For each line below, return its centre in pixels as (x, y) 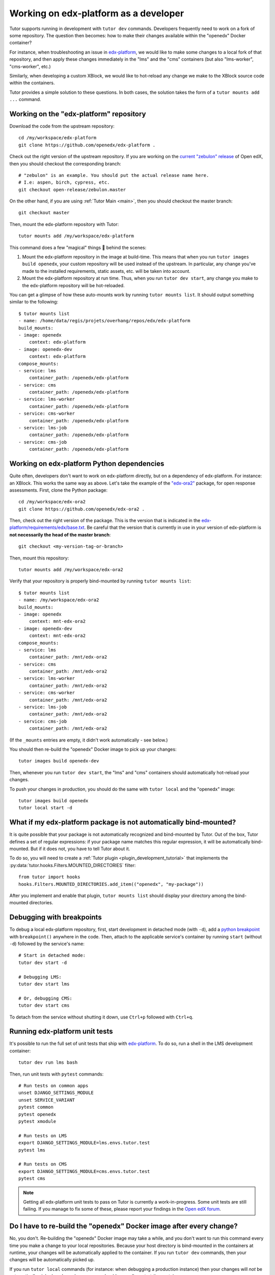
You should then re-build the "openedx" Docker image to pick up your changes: (93, 749)
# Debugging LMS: (40, 977)
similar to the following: (34, 302)
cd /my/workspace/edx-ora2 (52, 502)
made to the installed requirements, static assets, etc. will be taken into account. (106, 271)
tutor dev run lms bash (48, 1063)
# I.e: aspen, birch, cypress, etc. (64, 183)
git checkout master (44, 213)
